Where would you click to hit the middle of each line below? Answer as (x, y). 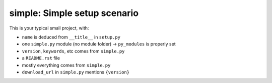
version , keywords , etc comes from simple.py (73, 51)
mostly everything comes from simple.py (66, 65)
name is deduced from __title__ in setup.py (71, 37)
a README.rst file (41, 58)
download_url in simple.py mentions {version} (76, 72)
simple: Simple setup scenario (74, 13)
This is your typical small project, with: (49, 28)
